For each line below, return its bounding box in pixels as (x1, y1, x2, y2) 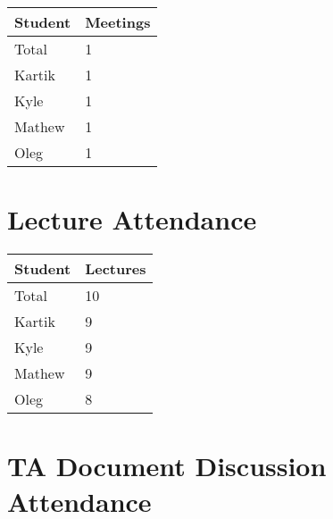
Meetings (85, 12, 151, 32)
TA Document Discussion (7, 448, 327, 484)
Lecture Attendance (7, 201, 257, 238)
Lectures (85, 258, 146, 280)
